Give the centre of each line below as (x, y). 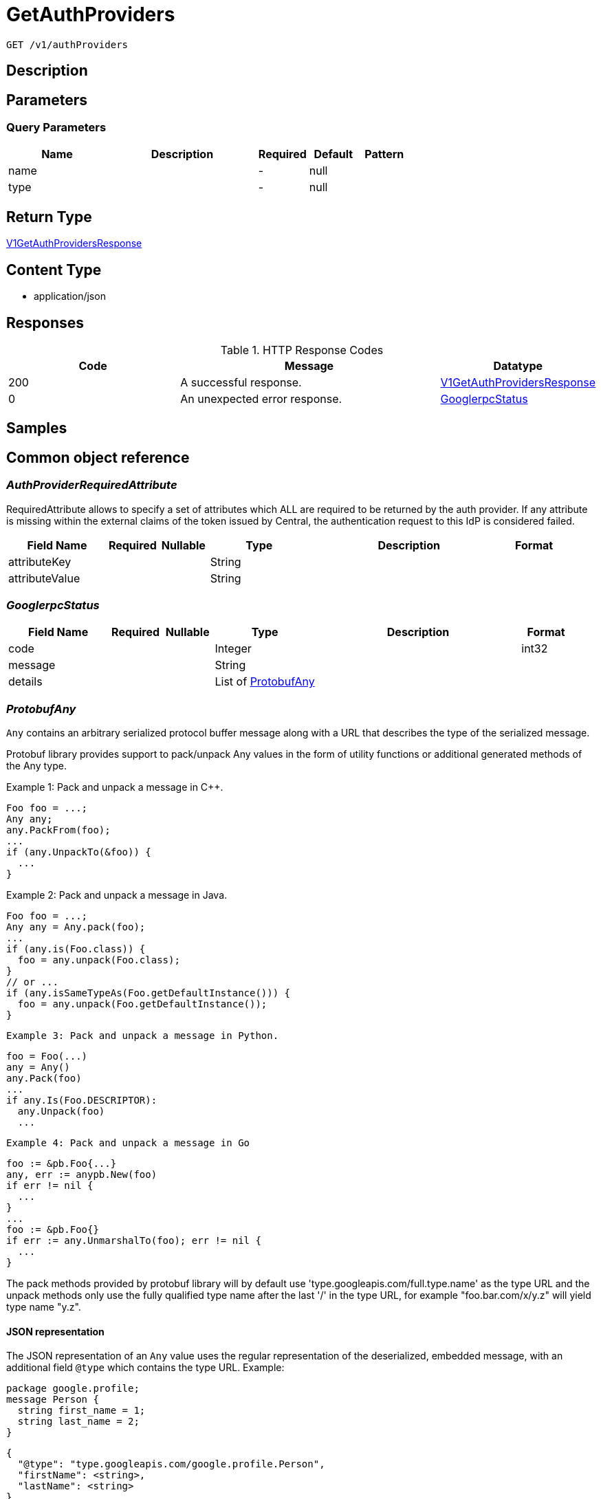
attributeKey (40, 561)
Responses (45, 322)
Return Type (49, 217)
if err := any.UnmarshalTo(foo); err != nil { (134, 1241)
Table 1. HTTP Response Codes (302, 350)
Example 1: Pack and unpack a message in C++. (115, 787)
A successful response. (241, 382)
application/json (70, 296)
